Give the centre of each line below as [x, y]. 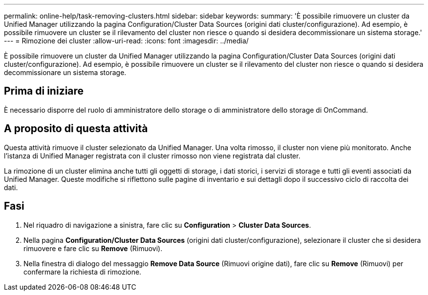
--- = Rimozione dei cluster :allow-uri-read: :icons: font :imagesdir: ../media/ [126, 41]
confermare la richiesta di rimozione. [83, 272]
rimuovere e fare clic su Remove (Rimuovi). [93, 248]
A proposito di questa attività [76, 129]
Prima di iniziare [44, 91]
